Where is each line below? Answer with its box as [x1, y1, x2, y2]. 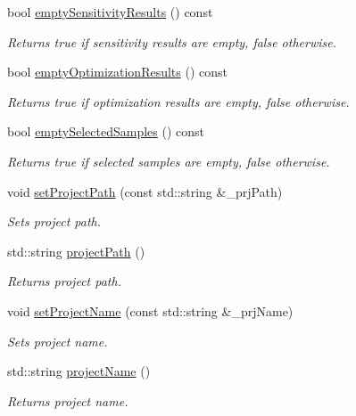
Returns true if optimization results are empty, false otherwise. [7, 92, 350, 110]
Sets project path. [7, 212, 102, 231]
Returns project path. [7, 272, 121, 290]
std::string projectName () [7, 362, 151, 380]
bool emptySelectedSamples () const [7, 122, 205, 141]
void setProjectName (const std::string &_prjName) [7, 301, 294, 320]
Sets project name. [7, 331, 108, 350]
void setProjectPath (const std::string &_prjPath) [7, 182, 283, 200]
